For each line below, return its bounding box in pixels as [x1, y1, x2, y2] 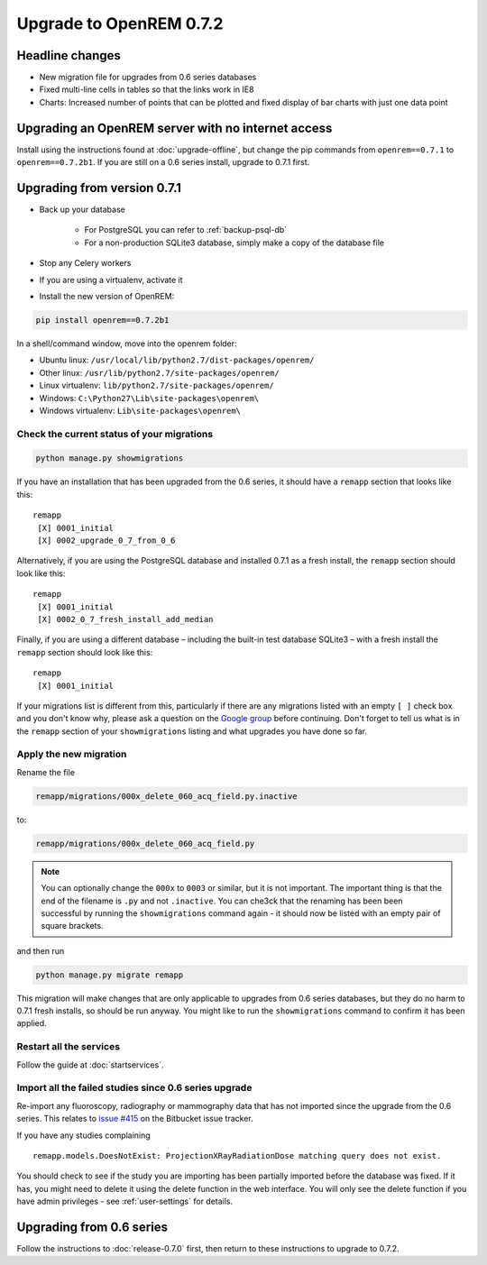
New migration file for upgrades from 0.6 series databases [39, 72, 257, 83]
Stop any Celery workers [39, 258, 132, 269]
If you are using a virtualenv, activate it [39, 274, 184, 285]
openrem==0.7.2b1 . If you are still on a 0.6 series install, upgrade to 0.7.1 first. [16, 157, 310, 168]
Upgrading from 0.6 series [16, 1219, 169, 1234]
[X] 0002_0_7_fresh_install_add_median [37, 614, 214, 624]
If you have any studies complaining [16, 1130, 151, 1141]
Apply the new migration [16, 748, 127, 761]
